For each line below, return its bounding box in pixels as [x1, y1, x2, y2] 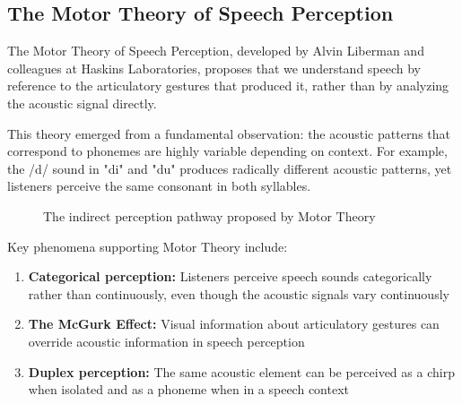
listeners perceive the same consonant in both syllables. [7, 176, 311, 195]
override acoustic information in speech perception [28, 331, 305, 350]
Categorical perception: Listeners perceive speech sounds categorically [28, 267, 432, 286]
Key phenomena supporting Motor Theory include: [7, 236, 288, 255]
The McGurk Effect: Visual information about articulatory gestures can [28, 314, 440, 333]
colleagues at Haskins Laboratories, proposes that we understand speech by [7, 58, 422, 77]
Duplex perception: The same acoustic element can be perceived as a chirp [28, 362, 455, 381]
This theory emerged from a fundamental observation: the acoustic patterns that [7, 124, 451, 142]
